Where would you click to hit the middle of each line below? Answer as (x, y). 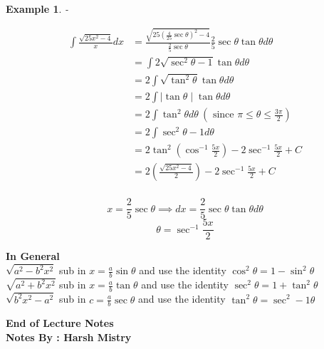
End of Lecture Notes (60, 323)
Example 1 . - (37, 9)
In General (33, 256)
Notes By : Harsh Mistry (69, 337)
